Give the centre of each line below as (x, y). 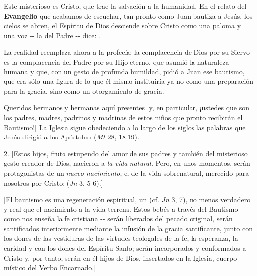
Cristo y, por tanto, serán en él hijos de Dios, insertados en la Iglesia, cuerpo (121, 257)
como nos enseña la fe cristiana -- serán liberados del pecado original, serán (118, 219)
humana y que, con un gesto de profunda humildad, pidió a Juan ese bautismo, (124, 71)
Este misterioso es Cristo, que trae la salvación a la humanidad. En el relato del (125, 6)
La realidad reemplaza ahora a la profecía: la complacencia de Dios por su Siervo (127, 52)
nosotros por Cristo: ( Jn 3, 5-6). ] (54, 182)
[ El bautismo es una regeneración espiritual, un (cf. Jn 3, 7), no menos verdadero (127, 199)
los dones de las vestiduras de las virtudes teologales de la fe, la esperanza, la (121, 238)
